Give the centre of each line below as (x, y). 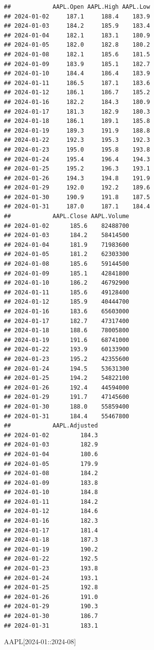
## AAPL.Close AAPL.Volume (67, 216)
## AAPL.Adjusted (51, 426)
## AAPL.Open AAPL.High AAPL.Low (77, 7)
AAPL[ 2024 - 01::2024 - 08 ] (40, 641)
